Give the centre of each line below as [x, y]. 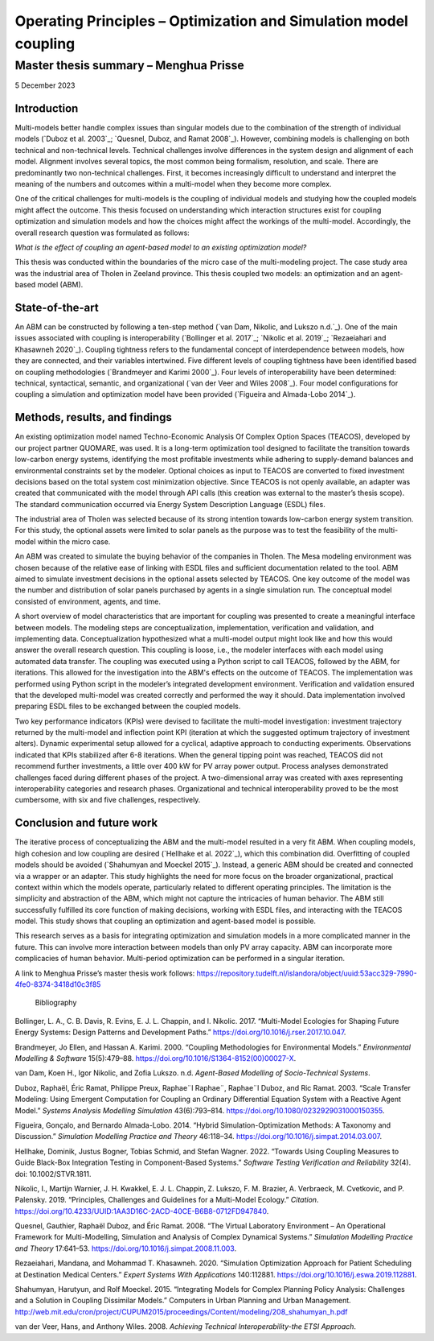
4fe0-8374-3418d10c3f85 [58, 984]
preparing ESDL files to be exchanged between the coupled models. [128, 706]
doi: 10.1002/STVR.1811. [53, 1174]
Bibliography [56, 1003]
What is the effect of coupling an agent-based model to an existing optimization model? [161, 247]
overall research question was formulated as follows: [102, 233]
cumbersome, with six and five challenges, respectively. [108, 800]
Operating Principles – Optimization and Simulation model [212, 21]
